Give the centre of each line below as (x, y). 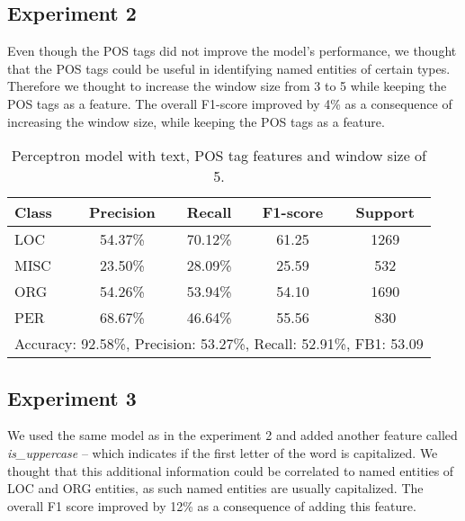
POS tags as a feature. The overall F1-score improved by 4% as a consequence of (230, 103)
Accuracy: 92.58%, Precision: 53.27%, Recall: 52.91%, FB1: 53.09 (219, 344)
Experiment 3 (72, 397)
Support (385, 212)
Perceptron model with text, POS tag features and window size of (219, 156)
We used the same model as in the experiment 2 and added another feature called (232, 435)
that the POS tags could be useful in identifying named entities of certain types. (229, 68)
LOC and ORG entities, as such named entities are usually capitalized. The (215, 488)
